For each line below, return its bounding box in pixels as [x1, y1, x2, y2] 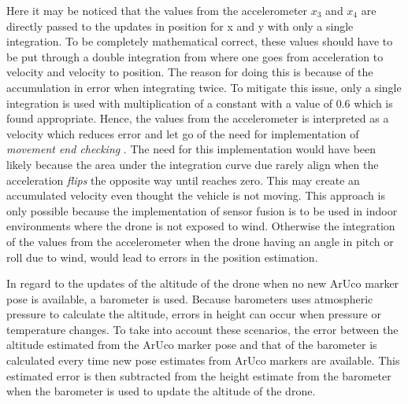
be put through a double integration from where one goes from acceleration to [6, 48, 384, 64]
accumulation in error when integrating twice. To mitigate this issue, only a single [6, 79, 402, 95]
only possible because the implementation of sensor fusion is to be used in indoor [6, 202, 398, 219]
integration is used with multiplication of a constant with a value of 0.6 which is [6, 94, 393, 111]
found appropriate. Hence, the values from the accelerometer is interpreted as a [6, 110, 389, 127]
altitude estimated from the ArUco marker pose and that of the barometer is [6, 336, 377, 353]
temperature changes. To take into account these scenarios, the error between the [6, 321, 399, 337]
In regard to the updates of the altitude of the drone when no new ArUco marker [6, 275, 399, 292]
